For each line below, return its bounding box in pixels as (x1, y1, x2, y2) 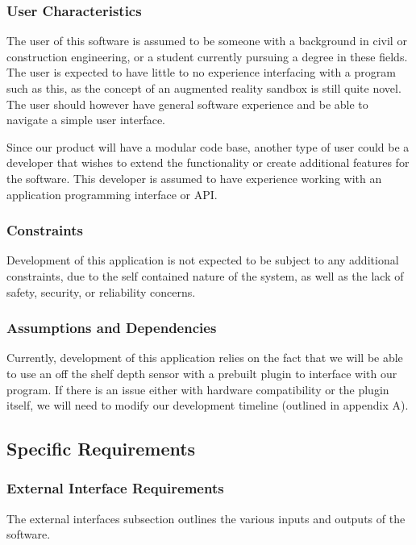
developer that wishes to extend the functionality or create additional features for (6, 154, 410, 171)
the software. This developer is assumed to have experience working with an (6, 169, 382, 186)
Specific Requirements (6, 436, 196, 461)
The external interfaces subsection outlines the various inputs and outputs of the (6, 510, 406, 526)
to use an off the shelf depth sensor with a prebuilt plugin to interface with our (6, 364, 397, 381)
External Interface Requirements (6, 478, 224, 498)
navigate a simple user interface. (6, 111, 165, 128)
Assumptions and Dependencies (6, 318, 217, 338)
